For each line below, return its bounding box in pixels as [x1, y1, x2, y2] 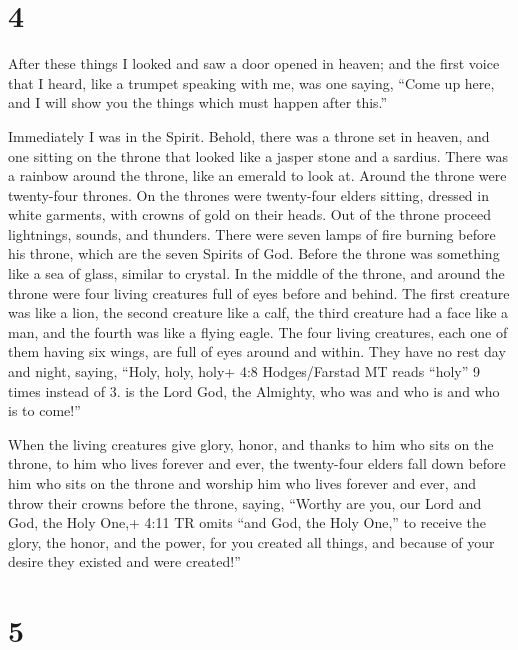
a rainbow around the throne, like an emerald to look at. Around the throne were [8, 165, 507, 186]
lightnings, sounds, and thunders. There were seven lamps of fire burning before [8, 223, 496, 244]
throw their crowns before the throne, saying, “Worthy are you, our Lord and [8, 492, 482, 513]
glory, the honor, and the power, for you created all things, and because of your [8, 531, 495, 552]
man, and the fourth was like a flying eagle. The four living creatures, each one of [8, 321, 508, 342]
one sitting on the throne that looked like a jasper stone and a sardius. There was [8, 145, 508, 166]
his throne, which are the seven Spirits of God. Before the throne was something [8, 243, 500, 264]
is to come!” [8, 400, 81, 421]
